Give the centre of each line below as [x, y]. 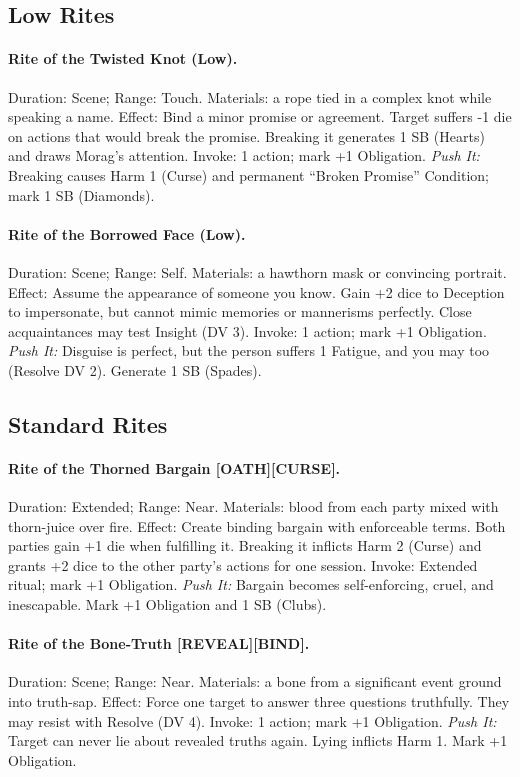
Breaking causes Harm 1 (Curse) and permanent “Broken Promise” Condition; [248, 174]
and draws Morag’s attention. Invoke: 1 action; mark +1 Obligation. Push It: [244, 155]
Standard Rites [88, 423]
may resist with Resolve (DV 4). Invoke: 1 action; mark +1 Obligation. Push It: [252, 720]
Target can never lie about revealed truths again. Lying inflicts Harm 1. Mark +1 [258, 740]
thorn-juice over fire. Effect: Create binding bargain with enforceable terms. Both [257, 525]
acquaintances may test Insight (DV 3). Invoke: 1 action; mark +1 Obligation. [247, 330]
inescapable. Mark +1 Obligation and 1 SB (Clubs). [167, 604]
